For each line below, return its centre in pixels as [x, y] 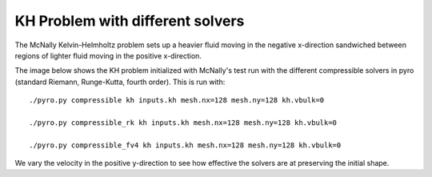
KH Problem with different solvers [130, 21]
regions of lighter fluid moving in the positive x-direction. [108, 55]
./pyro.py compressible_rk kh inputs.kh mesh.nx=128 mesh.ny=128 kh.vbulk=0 [183, 123]
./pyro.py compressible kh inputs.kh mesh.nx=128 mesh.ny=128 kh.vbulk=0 [177, 101]
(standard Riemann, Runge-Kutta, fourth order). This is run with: [120, 82]
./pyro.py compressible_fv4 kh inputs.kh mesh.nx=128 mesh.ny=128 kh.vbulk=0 [185, 145]
